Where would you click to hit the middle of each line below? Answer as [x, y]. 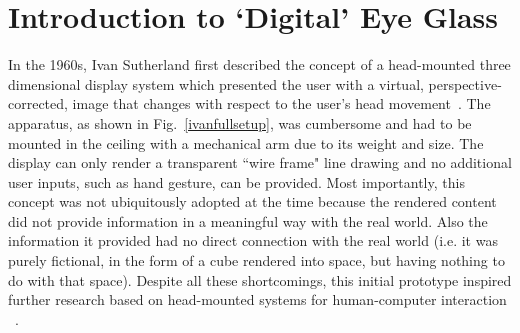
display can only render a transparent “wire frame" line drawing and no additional [260, 162]
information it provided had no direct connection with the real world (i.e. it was [253, 240]
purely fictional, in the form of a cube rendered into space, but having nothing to [256, 260]
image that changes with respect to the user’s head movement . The [281, 103]
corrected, [38, 103]
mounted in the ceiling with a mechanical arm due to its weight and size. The [246, 142]
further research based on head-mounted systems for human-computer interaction [257, 299]
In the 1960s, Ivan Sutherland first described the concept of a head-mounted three [259, 64]
